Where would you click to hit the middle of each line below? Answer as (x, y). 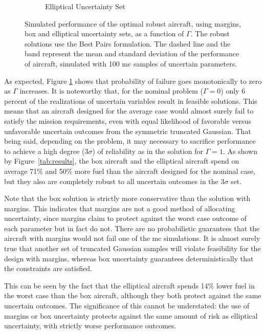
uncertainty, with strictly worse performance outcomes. (90, 326)
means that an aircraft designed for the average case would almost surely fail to (129, 111)
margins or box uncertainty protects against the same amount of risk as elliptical (131, 315)
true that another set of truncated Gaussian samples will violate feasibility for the (132, 248)
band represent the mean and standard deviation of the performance (132, 53)
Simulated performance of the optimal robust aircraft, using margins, (133, 23)
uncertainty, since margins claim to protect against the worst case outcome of (126, 218)
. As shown (240, 151)
